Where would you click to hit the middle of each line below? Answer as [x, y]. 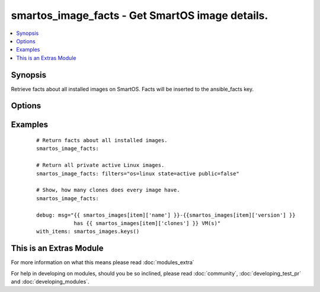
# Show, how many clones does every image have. [108, 190]
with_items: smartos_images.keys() [88, 232]
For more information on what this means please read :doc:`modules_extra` [103, 262]
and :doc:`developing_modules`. [50, 282]
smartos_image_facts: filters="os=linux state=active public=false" [138, 174]
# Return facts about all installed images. [102, 140]
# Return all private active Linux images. [100, 165]
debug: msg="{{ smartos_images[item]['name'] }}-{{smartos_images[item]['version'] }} [166, 215]
